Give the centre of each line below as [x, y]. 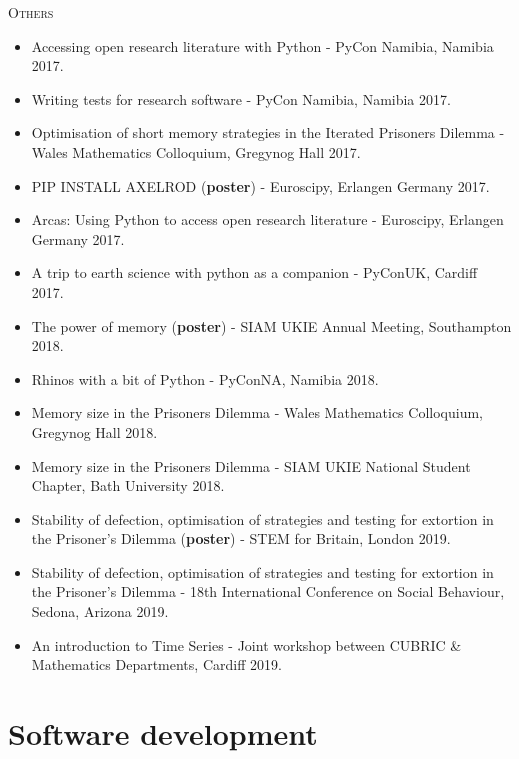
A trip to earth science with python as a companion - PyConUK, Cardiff [254, 272]
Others [31, 12]
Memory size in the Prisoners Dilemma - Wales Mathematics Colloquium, [257, 412]
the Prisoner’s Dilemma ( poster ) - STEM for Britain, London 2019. [241, 538]
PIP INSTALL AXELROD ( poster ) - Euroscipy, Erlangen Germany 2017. [260, 185]
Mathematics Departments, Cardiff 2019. [156, 664]
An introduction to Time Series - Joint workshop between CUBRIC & [246, 644]
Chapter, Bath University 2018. [128, 485]
